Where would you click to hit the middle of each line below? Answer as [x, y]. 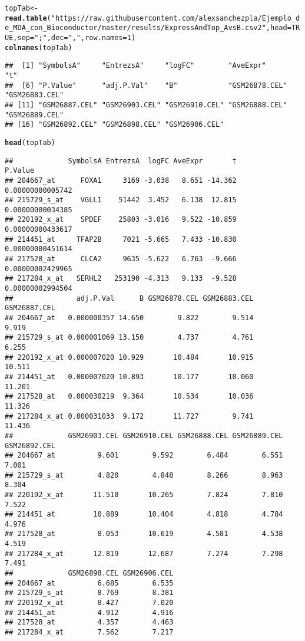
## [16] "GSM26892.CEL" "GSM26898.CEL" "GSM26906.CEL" [115, 125]
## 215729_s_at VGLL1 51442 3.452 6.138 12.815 [121, 200]
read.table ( [28, 18]
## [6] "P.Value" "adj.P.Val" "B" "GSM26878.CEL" [146, 85]
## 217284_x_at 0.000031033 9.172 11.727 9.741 [129, 416]
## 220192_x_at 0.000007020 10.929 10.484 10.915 [129, 357]
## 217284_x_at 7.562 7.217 [89, 632]
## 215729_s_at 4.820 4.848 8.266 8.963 [144, 475]
